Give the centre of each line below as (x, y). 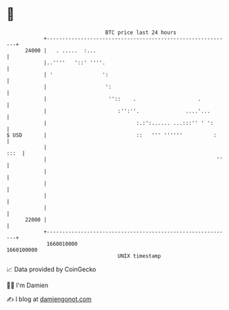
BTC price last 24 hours (141, 32)
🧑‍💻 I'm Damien (28, 285)
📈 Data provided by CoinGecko (51, 269)
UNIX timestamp (139, 256)
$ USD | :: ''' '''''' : (111, 135)
